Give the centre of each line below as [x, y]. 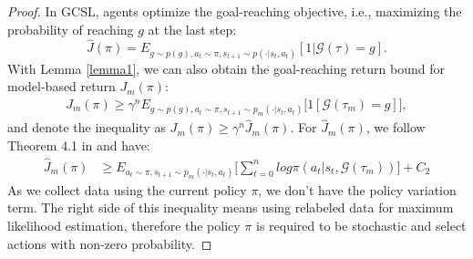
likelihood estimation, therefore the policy [124, 226]
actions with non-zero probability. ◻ [110, 243]
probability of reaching [71, 29]
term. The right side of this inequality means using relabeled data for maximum [231, 207]
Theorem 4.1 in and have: [79, 145]
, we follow [396, 127]
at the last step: [192, 29]
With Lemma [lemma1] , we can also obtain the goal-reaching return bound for [226, 68]
